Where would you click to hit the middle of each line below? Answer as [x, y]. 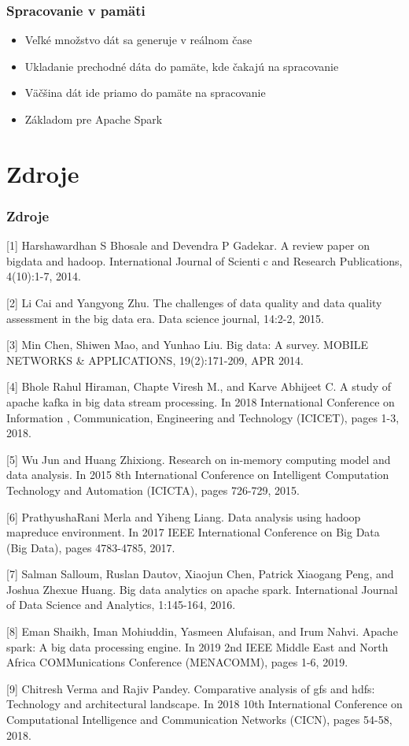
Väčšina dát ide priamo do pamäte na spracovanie [145, 93]
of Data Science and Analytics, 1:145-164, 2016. [121, 605]
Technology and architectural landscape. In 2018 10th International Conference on [204, 704]
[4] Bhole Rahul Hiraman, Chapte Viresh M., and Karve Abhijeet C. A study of [199, 386]
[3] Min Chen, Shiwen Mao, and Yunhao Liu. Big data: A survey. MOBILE [188, 345]
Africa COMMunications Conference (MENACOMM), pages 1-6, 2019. [177, 662]
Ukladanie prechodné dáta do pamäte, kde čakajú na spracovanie [182, 66]
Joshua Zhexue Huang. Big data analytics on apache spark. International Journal [202, 589]
